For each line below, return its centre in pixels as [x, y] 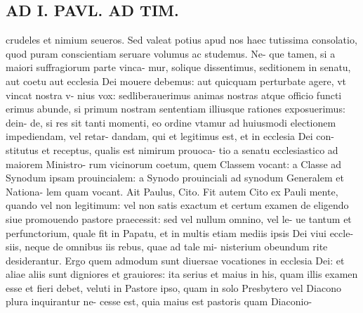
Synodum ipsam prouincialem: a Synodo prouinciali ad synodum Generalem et [175, 178]
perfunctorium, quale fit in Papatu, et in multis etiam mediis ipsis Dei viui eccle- [180, 232]
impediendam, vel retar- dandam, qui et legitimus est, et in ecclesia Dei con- [170, 136]
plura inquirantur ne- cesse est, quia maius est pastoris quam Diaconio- [159, 301]
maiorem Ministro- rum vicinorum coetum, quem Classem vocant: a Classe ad [174, 164]
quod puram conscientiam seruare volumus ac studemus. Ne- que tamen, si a [171, 53]
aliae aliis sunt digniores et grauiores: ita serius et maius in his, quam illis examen [182, 274]
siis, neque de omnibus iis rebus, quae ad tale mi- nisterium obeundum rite [167, 247]
